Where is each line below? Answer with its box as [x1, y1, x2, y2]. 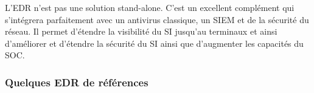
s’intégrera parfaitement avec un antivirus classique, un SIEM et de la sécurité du [5, 13, 309, 26]
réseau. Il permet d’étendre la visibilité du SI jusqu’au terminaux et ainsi [5, 25, 277, 38]
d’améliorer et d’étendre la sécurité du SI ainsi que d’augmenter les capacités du [5, 36, 304, 49]
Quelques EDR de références [5, 74, 148, 89]
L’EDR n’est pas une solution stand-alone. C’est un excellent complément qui [5, 1, 295, 13]
